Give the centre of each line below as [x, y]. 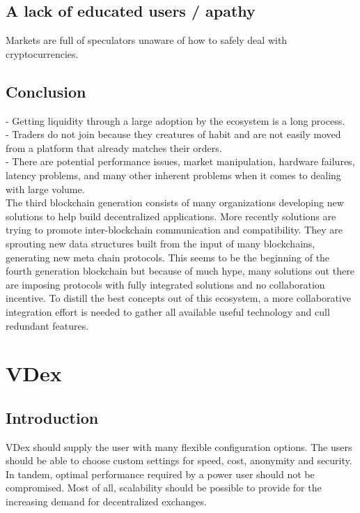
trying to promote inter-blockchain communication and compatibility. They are [174, 230]
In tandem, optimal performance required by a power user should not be [160, 474]
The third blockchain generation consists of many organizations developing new [175, 202]
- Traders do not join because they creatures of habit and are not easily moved [173, 134]
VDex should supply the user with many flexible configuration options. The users [179, 446]
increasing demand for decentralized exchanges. [106, 501]
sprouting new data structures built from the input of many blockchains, [161, 243]
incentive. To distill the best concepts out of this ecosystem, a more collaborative [178, 298]
